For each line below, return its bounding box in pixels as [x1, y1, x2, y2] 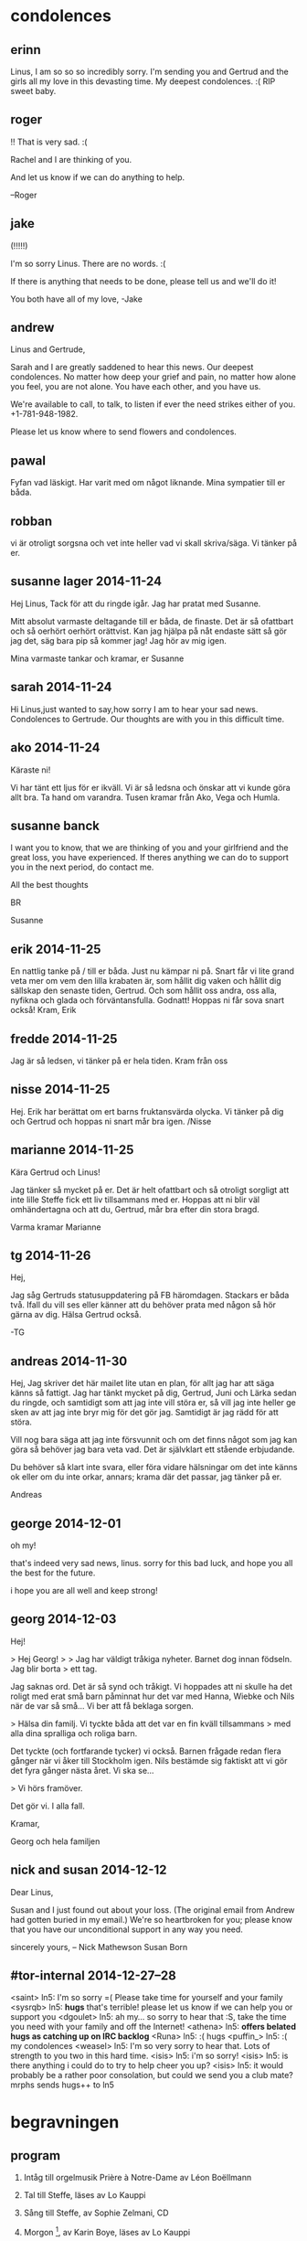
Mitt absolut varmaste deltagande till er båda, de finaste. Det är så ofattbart [10, 615, 294, 626]
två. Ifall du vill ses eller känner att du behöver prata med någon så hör [10, 1299, 277, 1310]
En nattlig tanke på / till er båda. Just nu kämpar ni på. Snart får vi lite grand [10, 966, 295, 976]
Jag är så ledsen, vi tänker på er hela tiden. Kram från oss [10, 1055, 228, 1066]
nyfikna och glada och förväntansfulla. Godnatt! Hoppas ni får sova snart [10, 995, 284, 1006]
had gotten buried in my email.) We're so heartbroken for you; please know [10, 1914, 293, 1925]
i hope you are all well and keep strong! [10, 1585, 158, 1595]
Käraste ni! [10, 764, 51, 775]
